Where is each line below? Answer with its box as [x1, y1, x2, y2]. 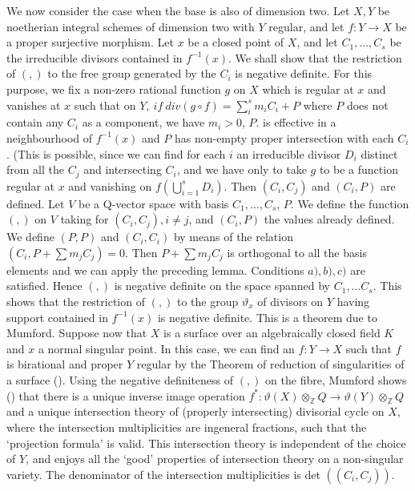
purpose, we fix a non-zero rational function [6, 80, 221, 97]
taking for [60, 211, 109, 227]
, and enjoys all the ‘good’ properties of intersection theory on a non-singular [26, 450, 404, 467]
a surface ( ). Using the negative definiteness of [6, 371, 234, 388]
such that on [74, 96, 136, 113]
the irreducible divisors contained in [6, 49, 183, 66]
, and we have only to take [176, 161, 307, 178]
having [336, 292, 370, 309]
